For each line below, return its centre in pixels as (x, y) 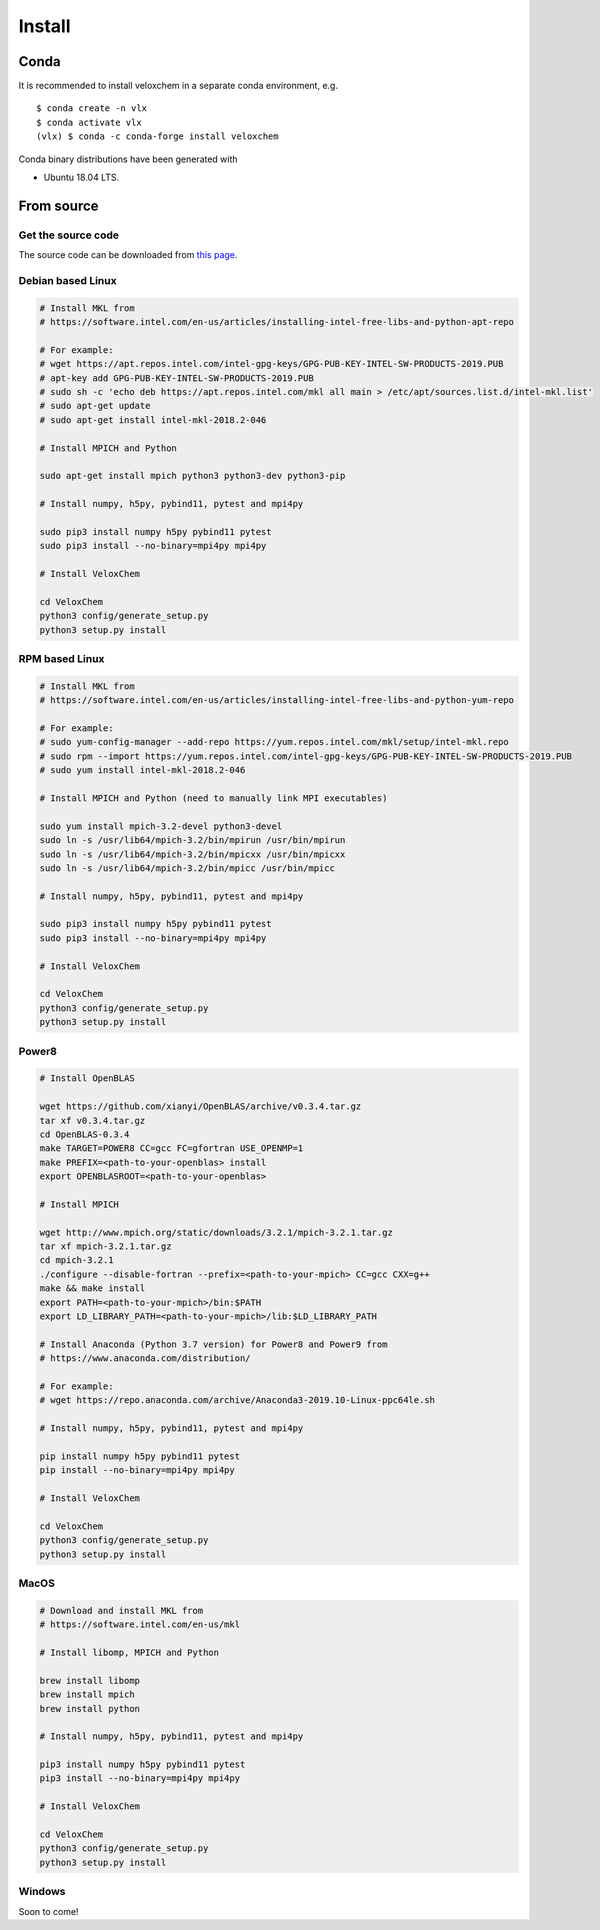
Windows (42, 1892)
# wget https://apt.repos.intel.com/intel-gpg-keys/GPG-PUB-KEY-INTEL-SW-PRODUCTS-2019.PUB (271, 364)
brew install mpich (87, 1694)
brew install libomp (89, 1680)
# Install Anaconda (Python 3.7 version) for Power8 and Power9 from (213, 1344)
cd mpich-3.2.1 (76, 1260)
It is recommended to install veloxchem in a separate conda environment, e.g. (178, 86)
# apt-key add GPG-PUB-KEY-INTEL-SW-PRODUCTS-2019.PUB (176, 378)
